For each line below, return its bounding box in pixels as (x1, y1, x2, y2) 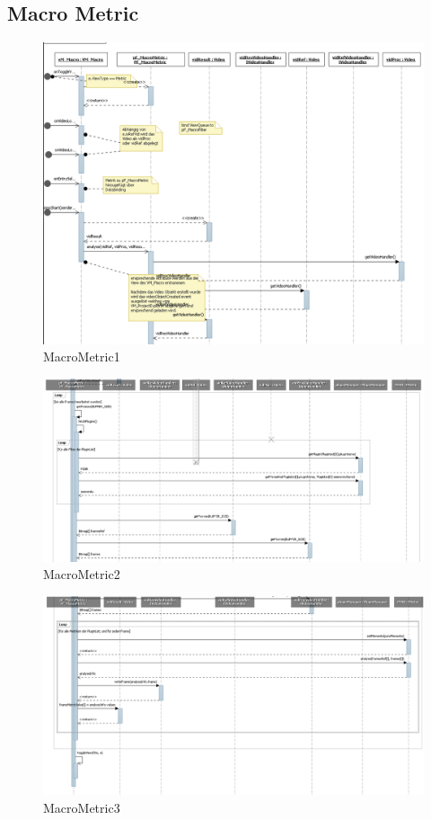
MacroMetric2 (43, 565, 120, 584)
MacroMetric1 (43, 347, 120, 366)
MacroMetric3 (43, 798, 120, 816)
